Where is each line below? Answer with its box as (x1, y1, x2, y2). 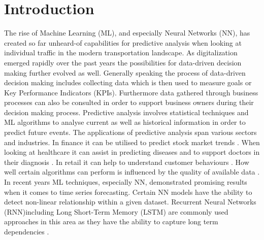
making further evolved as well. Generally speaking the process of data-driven (4, 67, 246, 78)
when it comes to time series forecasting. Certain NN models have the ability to (4, 186, 252, 197)
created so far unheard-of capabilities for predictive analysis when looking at (4, 37, 242, 48)
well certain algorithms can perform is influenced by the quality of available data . (4, 166, 260, 177)
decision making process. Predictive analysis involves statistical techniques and (4, 107, 249, 117)
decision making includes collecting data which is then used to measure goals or (4, 77, 252, 88)
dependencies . (4, 226, 49, 236)
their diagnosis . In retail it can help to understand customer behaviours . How (4, 156, 249, 167)
